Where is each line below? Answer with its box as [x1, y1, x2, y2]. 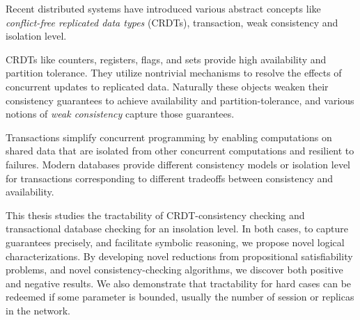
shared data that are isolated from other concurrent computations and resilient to [6, 143, 354, 158]
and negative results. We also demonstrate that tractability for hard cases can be [6, 275, 352, 290]
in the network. [6, 303, 70, 317]
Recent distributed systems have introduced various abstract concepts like [6, 1, 321, 15]
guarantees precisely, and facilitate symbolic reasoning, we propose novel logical [6, 234, 345, 249]
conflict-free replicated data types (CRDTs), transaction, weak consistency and [6, 15, 338, 29]
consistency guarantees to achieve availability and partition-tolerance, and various [6, 93, 354, 107]
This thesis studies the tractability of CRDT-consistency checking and [6, 207, 305, 222]
